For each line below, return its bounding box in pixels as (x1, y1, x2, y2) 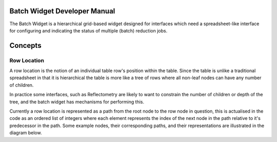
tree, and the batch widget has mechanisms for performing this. (9, 98, 145, 105)
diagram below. (9, 130, 42, 136)
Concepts (9, 41, 42, 50)
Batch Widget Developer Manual (9, 7, 115, 15)
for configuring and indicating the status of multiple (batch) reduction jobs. (9, 27, 168, 33)
